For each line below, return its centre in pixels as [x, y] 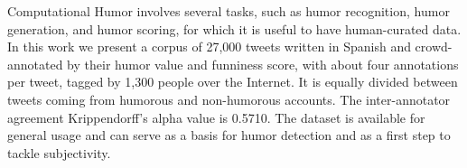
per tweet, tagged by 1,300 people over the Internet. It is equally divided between [233, 82]
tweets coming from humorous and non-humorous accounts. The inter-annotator [229, 99]
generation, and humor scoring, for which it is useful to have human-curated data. [234, 28]
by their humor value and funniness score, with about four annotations [263, 64]
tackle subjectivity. [59, 152]
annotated [35, 64]
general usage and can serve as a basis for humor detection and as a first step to [229, 135]
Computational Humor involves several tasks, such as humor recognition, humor [229, 11]
